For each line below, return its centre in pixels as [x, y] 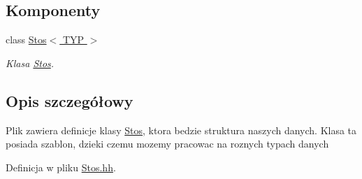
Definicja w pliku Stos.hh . [61, 167]
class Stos [26, 40]
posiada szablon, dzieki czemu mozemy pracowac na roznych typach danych [167, 144]
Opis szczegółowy [70, 100]
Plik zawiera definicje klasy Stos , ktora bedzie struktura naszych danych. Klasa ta [181, 130]
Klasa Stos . [30, 63]
